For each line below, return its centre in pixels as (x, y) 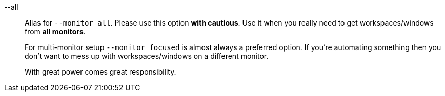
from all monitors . (55, 31)
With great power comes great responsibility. (100, 72)
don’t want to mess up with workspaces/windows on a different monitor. (147, 56)
